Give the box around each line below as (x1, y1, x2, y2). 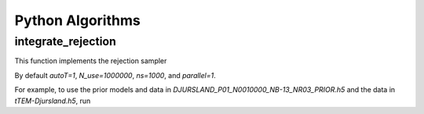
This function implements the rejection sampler (14, 56, 167, 66)
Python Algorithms (14, 12, 141, 29)
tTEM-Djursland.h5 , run (14, 96, 91, 105)
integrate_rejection (14, 34, 117, 48)
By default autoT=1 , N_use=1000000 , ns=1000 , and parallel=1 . (14, 70, 216, 80)
